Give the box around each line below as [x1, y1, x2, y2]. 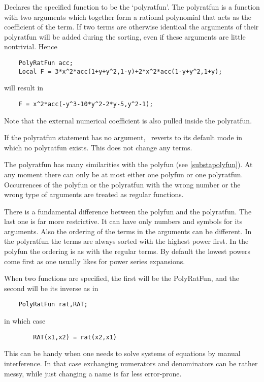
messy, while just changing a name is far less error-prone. [4, 368, 182, 378]
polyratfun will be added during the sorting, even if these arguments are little [4, 31, 246, 42]
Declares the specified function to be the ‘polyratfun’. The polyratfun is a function [4, 2, 260, 12]
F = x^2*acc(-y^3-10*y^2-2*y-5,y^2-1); [18, 100, 153, 108]
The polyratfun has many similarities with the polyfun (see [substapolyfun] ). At [4, 159, 253, 170]
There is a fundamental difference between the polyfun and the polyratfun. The [4, 206, 252, 216]
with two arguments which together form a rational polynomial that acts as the [4, 11, 251, 22]
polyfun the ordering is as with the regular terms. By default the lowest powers [4, 246, 250, 257]
